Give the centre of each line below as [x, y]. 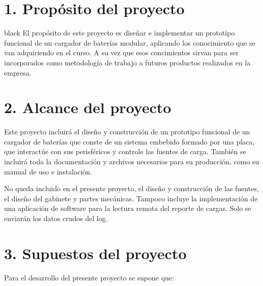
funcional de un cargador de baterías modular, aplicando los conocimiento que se [130, 42]
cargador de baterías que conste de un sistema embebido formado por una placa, [129, 141]
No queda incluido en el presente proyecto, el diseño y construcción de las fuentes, [131, 188]
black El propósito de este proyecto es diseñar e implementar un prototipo [120, 33]
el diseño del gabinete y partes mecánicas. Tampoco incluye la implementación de [131, 198]
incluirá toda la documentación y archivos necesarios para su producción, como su [132, 161]
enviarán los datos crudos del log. [56, 218]
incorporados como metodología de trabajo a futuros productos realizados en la [127, 62]
